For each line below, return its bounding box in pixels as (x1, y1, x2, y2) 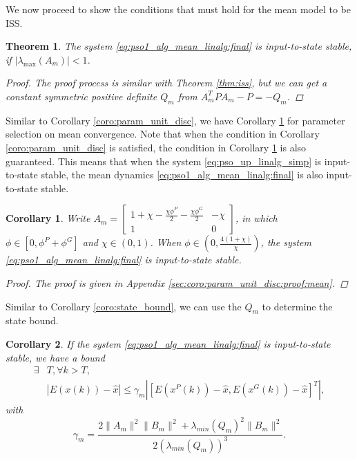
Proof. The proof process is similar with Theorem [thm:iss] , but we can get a (6, 75, 327, 90)
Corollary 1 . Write (6, 211, 90, 225)
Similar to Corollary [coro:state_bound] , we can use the (6, 299, 242, 313)
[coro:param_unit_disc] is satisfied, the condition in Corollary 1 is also (6, 140, 307, 154)
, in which (235, 211, 278, 225)
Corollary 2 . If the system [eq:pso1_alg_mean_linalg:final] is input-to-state (6, 336, 331, 350)
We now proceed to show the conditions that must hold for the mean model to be (6, 2, 351, 16)
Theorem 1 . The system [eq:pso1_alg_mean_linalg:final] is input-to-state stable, (6, 39, 352, 53)
